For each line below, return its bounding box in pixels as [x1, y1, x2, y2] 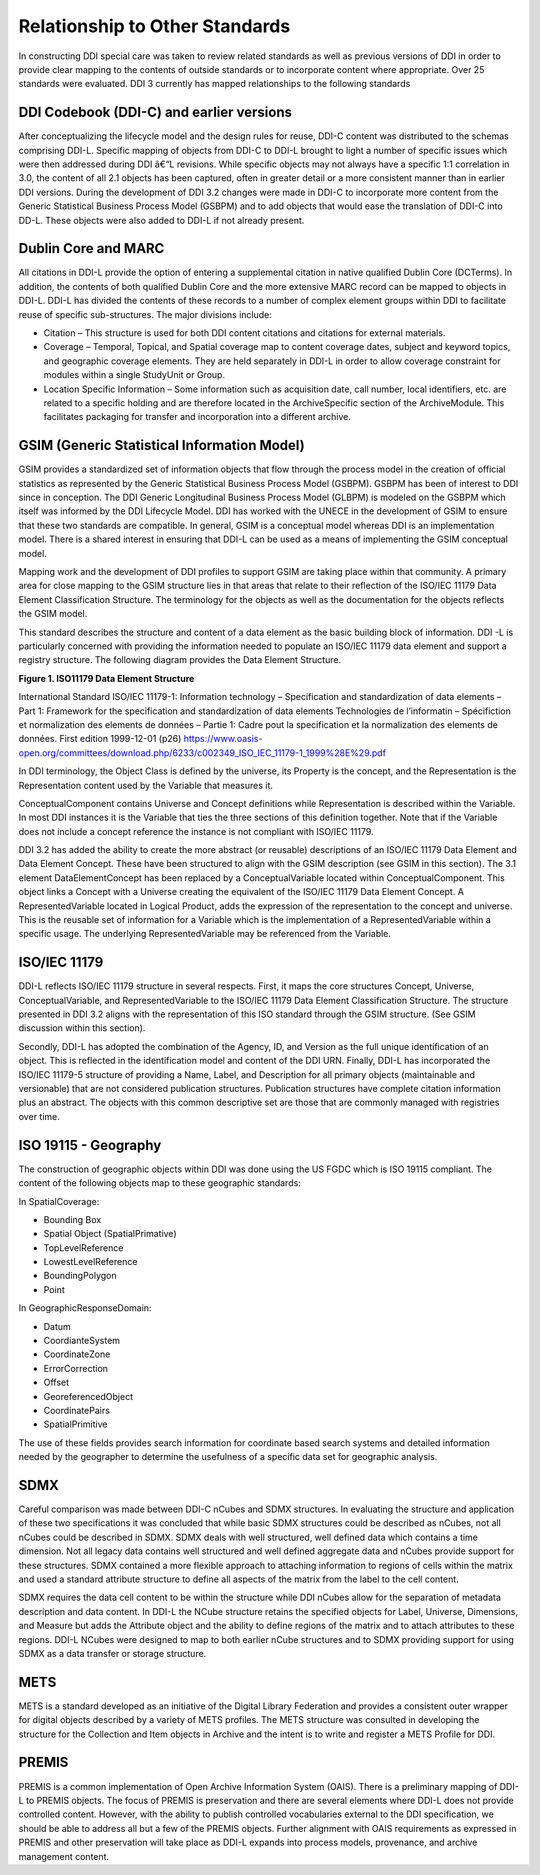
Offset [43, 1376, 70, 1389]
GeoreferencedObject [43, 1390, 134, 1402]
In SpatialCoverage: [18, 1195, 100, 1207]
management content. [18, 1850, 110, 1862]
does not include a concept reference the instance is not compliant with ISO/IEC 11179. [18, 825, 374, 837]
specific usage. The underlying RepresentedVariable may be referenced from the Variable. [18, 928, 392, 940]
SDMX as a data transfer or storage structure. [18, 1647, 207, 1659]
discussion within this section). [18, 1022, 146, 1034]
